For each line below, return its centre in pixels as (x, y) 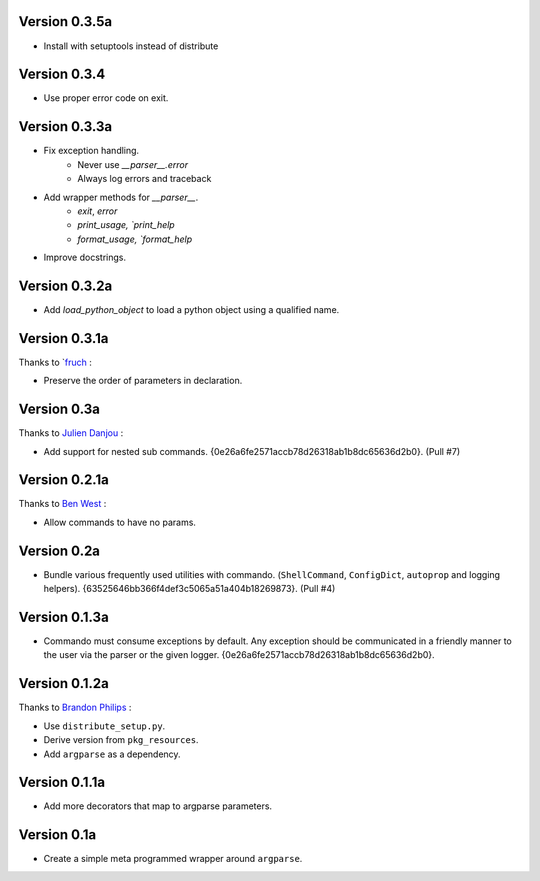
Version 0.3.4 (62, 74)
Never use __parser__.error (133, 164)
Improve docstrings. (85, 257)
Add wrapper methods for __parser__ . (121, 197)
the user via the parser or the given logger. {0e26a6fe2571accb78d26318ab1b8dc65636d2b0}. (239, 655)
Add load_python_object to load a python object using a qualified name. (191, 309)
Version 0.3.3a (65, 126)
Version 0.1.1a (61, 782)
